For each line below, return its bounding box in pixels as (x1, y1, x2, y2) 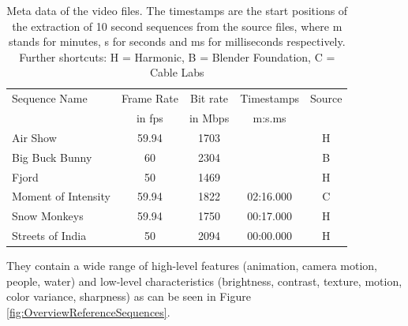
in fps (136, 110, 163, 126)
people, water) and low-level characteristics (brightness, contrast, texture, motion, (6, 272, 402, 289)
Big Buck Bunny (12, 148, 92, 165)
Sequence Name (12, 90, 88, 107)
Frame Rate (121, 90, 178, 107)
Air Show (12, 129, 57, 145)
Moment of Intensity (12, 188, 110, 204)
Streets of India (12, 227, 87, 244)
